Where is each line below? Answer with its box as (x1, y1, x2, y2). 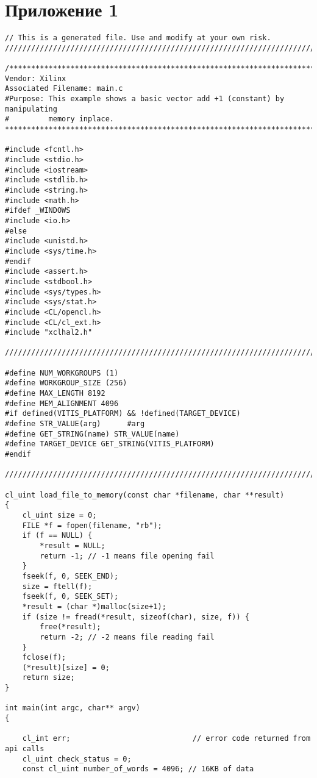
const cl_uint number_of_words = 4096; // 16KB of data (22, 765, 254, 774)
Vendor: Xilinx (5, 74, 66, 83)
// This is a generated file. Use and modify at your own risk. (5, 34, 271, 43)
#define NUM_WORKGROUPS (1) (5, 368, 119, 377)
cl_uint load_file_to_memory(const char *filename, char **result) (5, 490, 285, 499)
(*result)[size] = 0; (22, 663, 110, 672)
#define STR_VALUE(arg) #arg (5, 419, 145, 429)
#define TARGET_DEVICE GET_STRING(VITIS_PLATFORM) (5, 440, 215, 449)
